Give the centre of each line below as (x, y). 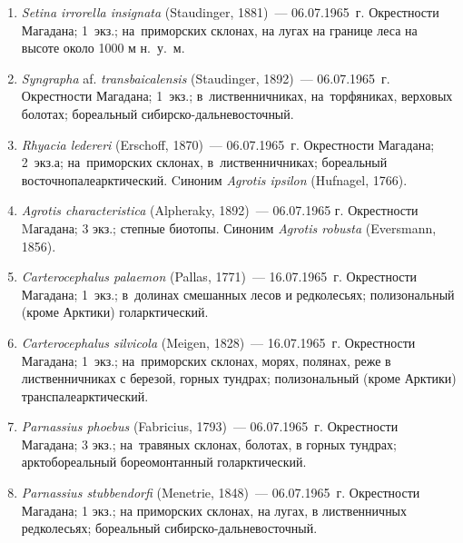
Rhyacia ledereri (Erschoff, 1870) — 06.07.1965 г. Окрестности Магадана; (228, 144)
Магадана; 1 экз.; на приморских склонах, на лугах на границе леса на (219, 30)
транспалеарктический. (85, 395)
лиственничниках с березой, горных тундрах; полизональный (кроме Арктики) (239, 378)
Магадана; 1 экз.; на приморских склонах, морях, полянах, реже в (206, 360)
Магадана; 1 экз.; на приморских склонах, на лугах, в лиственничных (214, 510)
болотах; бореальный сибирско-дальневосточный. (158, 113)
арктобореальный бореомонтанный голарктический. (164, 462)
